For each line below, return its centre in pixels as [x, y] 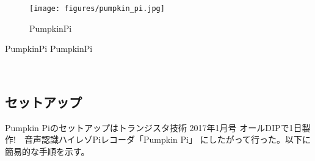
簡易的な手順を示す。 [47, 151]
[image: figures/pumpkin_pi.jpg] [97, 9]
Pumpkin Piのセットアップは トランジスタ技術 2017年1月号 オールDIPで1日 [154, 127]
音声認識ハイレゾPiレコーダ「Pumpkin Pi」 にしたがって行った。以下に [167, 139]
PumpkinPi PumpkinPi [49, 48]
